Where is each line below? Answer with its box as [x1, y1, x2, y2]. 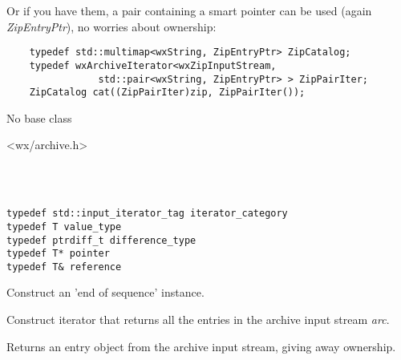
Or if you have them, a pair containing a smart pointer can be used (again [6, 2, 372, 18]
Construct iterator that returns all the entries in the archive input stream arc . [6, 311, 390, 328]
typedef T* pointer [6, 248, 110, 260]
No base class [6, 109, 72, 126]
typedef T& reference [6, 261, 122, 273]
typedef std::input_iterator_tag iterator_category [6, 208, 288, 220]
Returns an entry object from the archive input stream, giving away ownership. [6, 338, 396, 354]
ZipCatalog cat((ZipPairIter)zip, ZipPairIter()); [29, 87, 306, 99]
